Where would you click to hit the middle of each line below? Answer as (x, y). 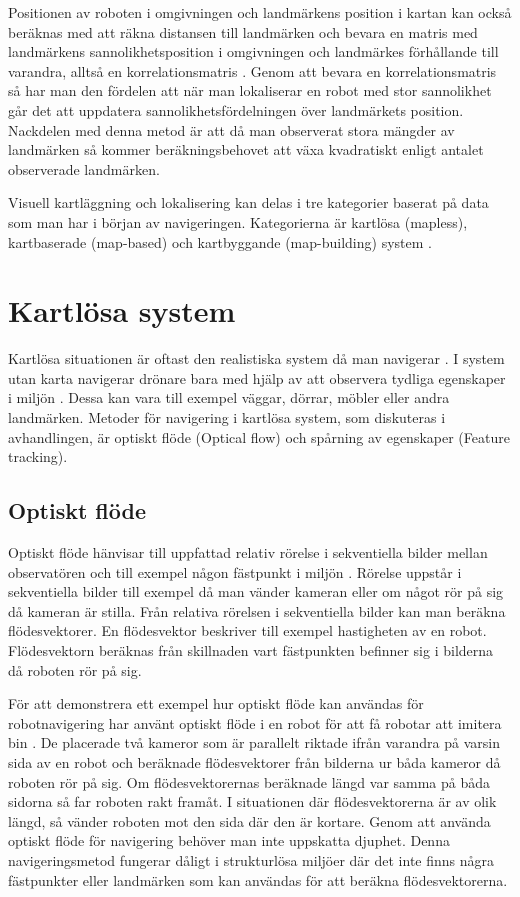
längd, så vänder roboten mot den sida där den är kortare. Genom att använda (249, 820)
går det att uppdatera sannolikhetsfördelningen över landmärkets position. (236, 109)
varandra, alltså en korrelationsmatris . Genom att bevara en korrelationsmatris (252, 70)
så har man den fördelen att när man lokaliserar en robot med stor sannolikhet (250, 90)
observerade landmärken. (84, 168)
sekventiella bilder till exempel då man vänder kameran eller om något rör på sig (256, 591)
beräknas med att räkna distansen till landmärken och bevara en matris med (243, 31)
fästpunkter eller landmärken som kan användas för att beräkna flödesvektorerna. (258, 879)
